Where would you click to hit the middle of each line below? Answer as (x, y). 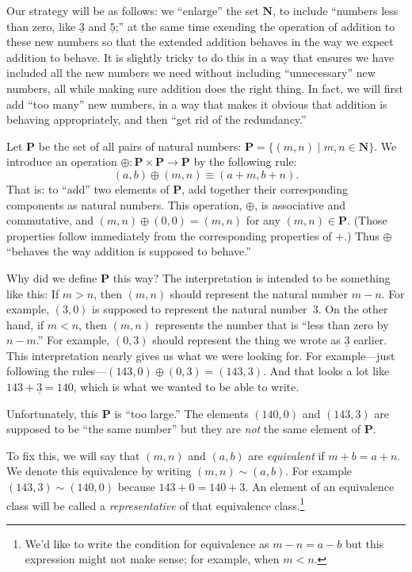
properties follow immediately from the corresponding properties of (169, 235)
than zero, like (41, 26)
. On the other (353, 309)
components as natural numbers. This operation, (124, 204)
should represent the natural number (259, 293)
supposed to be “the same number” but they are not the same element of (183, 429)
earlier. (370, 340)
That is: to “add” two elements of (88, 188)
